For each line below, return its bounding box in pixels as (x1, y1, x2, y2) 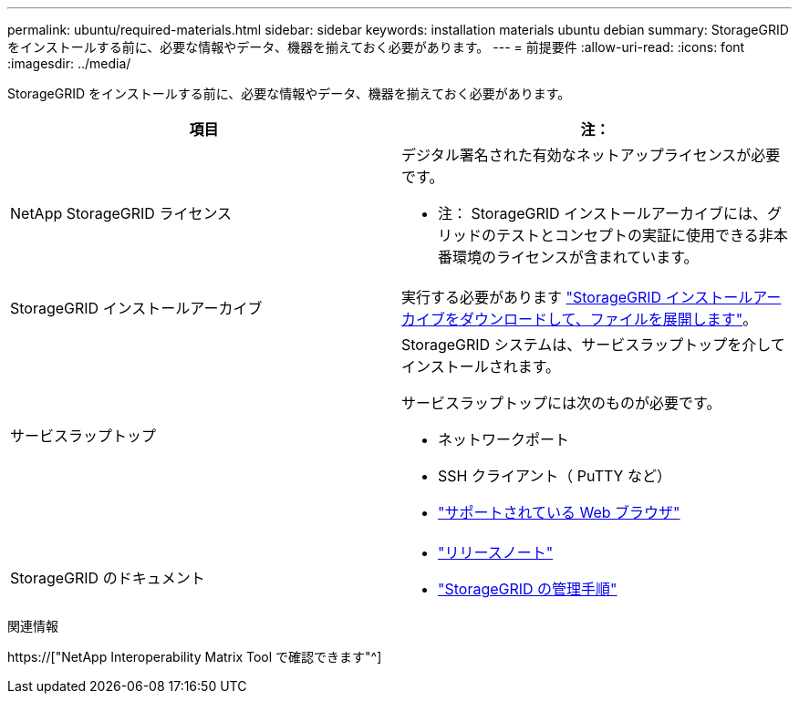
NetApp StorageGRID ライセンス (10, 204, 233, 222)
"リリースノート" (438, 543, 554, 562)
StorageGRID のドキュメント (10, 569, 205, 587)
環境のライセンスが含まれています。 (452, 248, 699, 266)
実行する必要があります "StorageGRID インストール (401, 288, 753, 306)
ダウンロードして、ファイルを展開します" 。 (460, 310, 758, 328)
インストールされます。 (401, 357, 561, 376)
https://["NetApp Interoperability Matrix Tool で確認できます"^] (7, 649, 382, 665)
